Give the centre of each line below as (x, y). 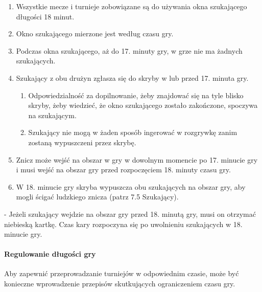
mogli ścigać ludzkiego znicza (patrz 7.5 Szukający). (97, 197)
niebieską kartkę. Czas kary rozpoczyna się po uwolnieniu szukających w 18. (123, 224)
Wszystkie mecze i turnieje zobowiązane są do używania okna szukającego (132, 6)
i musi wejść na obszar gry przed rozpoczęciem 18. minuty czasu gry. (123, 170)
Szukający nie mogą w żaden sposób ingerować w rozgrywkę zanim (133, 132)
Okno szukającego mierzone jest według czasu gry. (95, 33)
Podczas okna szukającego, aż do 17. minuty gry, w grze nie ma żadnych (129, 50)
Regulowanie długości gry (50, 254)
